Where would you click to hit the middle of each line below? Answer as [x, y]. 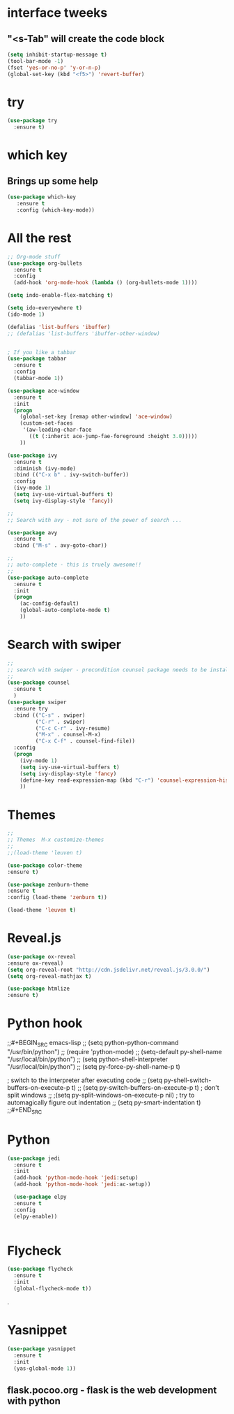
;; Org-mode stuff [34, 256]
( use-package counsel [39, 683]
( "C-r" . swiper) [60, 722]
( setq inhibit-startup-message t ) [57, 54]
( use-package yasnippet [42, 1349]
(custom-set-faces [46, 423]
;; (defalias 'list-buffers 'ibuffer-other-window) [84, 333]
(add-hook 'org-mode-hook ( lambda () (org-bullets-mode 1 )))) [106, 283]
